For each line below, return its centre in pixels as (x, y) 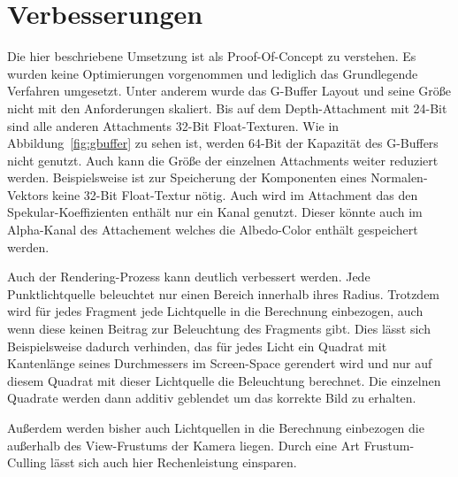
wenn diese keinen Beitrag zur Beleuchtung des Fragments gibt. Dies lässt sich (219, 329)
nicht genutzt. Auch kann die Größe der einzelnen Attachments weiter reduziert (223, 160)
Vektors (28, 194)
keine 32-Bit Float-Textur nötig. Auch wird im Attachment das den (235, 194)
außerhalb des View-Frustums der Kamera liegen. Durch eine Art (184, 445)
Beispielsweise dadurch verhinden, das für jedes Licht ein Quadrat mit (197, 346)
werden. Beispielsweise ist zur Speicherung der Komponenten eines (187, 177)
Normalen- (399, 177)
